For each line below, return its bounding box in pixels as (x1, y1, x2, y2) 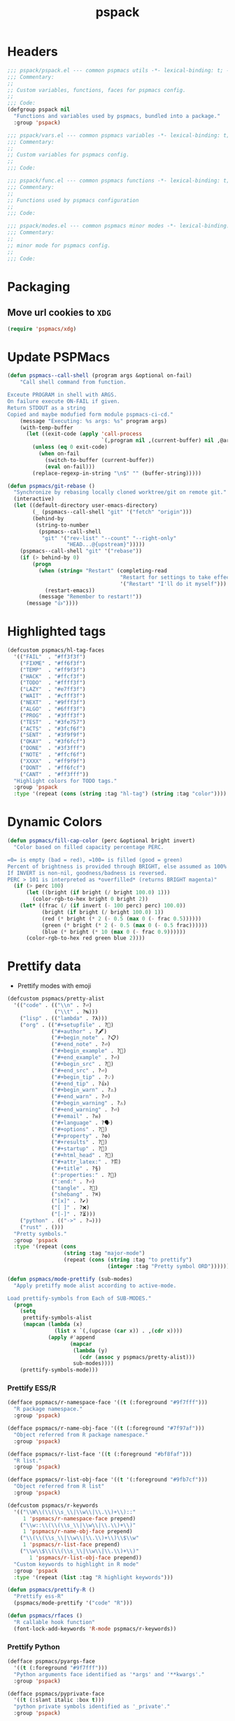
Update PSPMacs (7, 349, 111, 365)
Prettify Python (7, 1642, 61, 1651)
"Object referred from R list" (13, 1483, 105, 1490)
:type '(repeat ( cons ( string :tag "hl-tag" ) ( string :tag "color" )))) (13, 791, 227, 798)
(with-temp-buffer (20, 424, 73, 431)
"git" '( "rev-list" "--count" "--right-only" (41, 534, 177, 541)
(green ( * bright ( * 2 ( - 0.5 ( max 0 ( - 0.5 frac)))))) (41, 921, 208, 929)
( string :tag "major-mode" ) (63, 1250, 145, 1257)
